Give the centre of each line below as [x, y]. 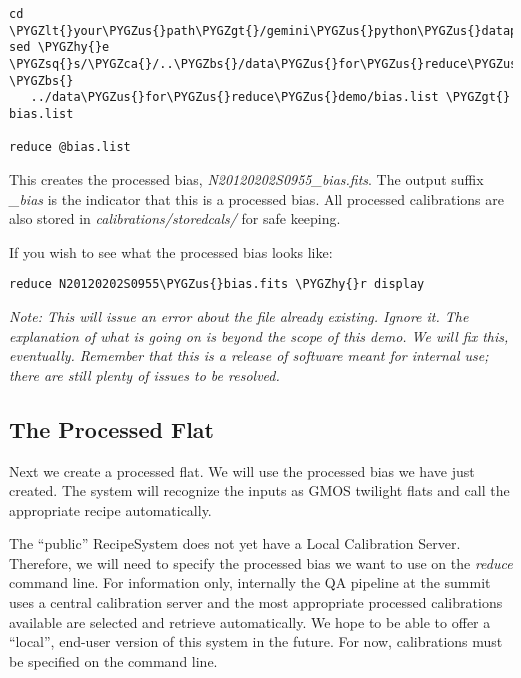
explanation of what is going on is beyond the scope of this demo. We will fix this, [259, 335]
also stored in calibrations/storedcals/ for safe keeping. [175, 218]
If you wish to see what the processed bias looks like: [171, 251]
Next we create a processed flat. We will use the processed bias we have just [242, 470]
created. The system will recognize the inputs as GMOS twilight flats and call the [259, 490]
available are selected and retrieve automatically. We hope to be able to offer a [250, 621]
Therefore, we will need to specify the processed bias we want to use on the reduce [261, 562]
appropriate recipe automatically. [110, 509]
